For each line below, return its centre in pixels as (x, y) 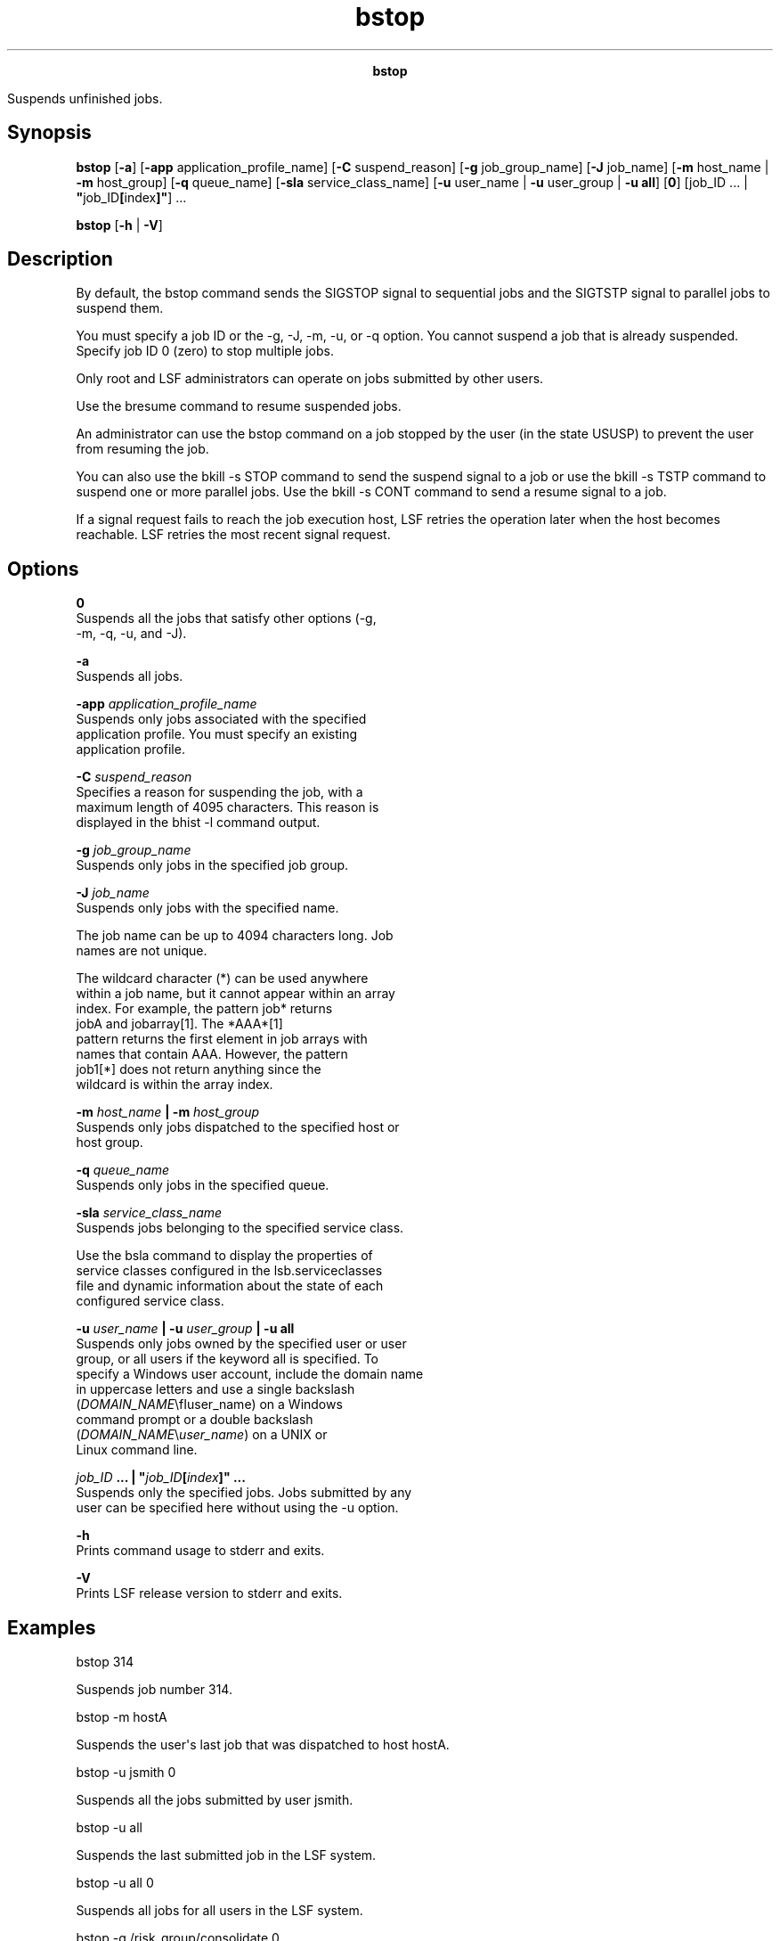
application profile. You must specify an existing (217, 734)
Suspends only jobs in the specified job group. (212, 865)
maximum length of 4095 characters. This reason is (227, 807)
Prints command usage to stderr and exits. (200, 1551)
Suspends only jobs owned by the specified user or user (241, 1344)
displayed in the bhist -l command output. (198, 823)
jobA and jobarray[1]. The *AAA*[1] (179, 1024)
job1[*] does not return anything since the (199, 1069)
